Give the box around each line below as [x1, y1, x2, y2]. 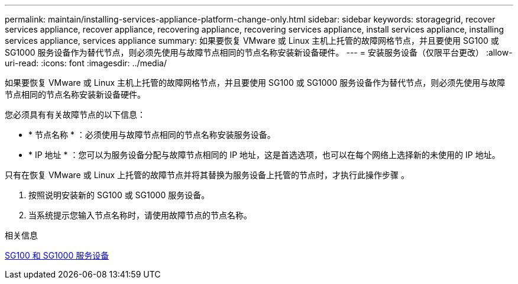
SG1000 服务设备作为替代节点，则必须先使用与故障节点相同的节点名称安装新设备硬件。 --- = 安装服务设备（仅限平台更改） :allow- [5, 47, 513, 57]
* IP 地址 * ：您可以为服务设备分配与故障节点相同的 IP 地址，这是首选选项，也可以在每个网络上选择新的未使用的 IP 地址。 [28, 150, 500, 160]
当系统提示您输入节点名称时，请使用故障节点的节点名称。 [28, 210, 252, 220]
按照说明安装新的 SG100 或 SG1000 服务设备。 [28, 190, 210, 200]
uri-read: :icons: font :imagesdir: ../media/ [5, 58, 167, 68]
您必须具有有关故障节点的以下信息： [5, 109, 145, 120]
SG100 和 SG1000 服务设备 [5, 250, 109, 260]
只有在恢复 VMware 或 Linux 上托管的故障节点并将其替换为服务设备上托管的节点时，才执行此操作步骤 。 [5, 170, 410, 180]
